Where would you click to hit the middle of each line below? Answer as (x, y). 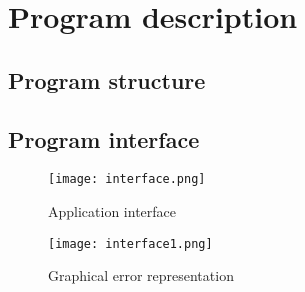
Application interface (112, 211)
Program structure (107, 79)
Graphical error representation (141, 275)
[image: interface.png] (127, 179)
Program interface (104, 138)
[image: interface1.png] (130, 243)
